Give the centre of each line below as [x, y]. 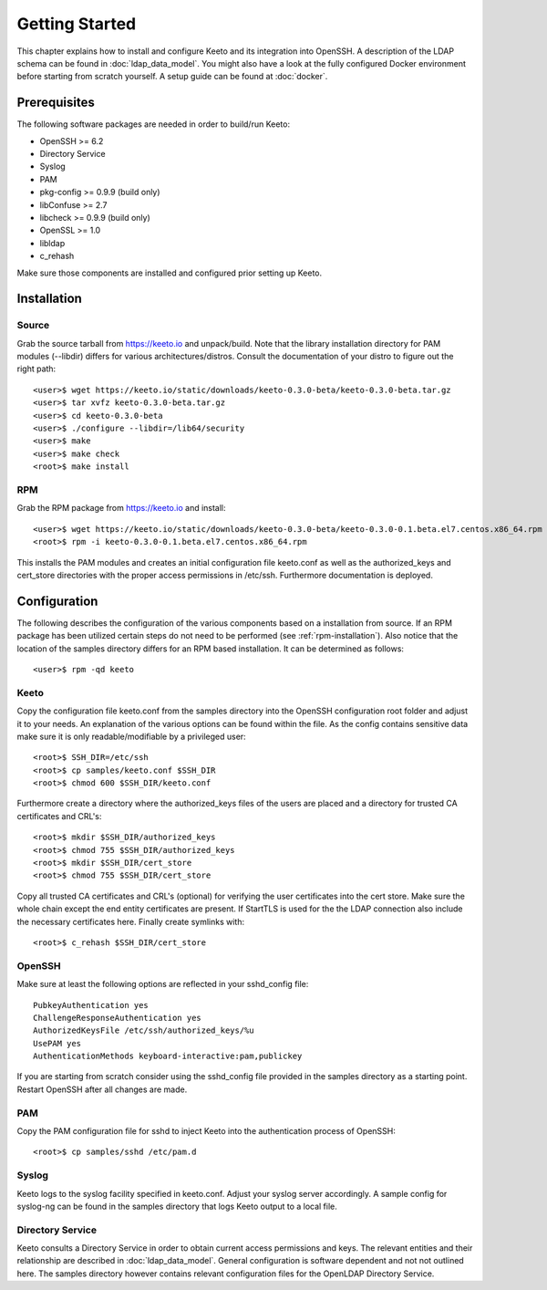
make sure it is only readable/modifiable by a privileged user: [131, 736]
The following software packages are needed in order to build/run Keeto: [154, 124]
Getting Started [77, 24]
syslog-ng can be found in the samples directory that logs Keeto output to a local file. [177, 1206]
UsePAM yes [57, 1043]
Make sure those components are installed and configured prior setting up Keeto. [170, 273]
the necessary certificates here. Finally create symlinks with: [131, 921]
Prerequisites [56, 103]
